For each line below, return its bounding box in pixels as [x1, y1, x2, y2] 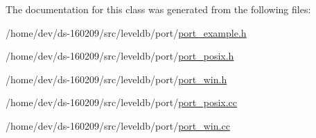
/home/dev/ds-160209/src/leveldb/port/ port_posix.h [6, 49, 234, 63]
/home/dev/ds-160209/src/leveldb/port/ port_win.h [6, 71, 227, 86]
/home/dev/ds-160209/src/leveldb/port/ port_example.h [6, 25, 247, 40]
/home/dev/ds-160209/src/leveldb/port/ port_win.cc [6, 118, 230, 132]
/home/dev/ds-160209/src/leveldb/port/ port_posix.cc [6, 95, 238, 110]
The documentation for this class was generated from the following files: [6, 2, 311, 16]
